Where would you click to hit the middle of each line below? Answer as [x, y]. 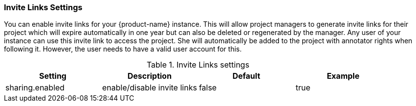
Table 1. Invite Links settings [198, 65]
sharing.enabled [35, 88]
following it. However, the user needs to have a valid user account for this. [123, 49]
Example [343, 76]
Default [246, 76]
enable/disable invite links [149, 88]
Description [149, 76]
